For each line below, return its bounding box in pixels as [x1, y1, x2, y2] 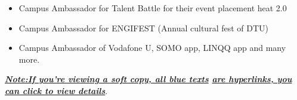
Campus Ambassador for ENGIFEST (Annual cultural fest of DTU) [18, 21, 269, 34]
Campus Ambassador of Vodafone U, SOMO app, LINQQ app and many [18, 41, 286, 54]
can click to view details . [5, 84, 108, 96]
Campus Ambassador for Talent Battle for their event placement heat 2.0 [18, 2, 287, 14]
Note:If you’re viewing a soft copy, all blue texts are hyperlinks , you [5, 73, 292, 85]
